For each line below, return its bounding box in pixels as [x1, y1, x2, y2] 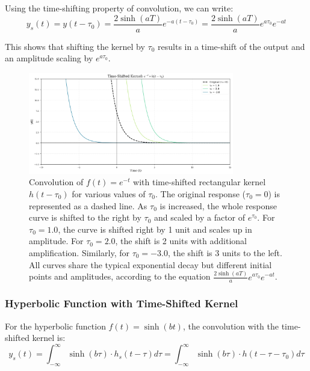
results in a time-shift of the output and [158, 40, 305, 52]
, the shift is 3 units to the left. [167, 246, 282, 259]
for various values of [72, 187, 146, 200]
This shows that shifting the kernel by [5, 40, 145, 52]
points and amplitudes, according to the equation [29, 270, 211, 283]
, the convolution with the [182, 319, 279, 332]
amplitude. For [29, 235, 84, 247]
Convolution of [29, 176, 84, 188]
